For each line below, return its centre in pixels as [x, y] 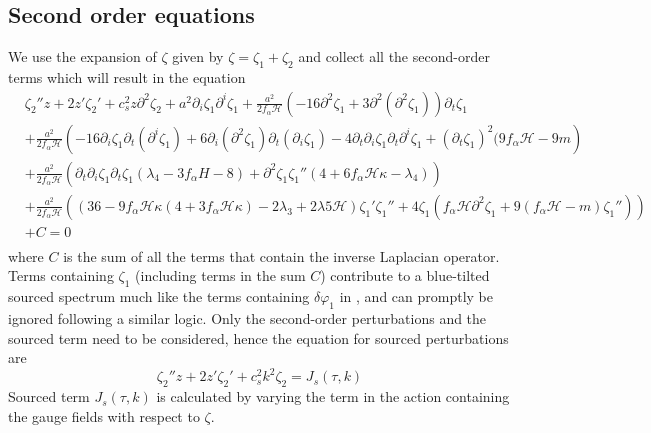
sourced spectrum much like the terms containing [159, 296]
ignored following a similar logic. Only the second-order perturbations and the [247, 317]
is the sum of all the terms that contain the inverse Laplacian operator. [281, 255]
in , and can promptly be [416, 296]
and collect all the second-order [394, 56]
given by [198, 56]
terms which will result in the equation [127, 77]
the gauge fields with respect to [104, 415]
